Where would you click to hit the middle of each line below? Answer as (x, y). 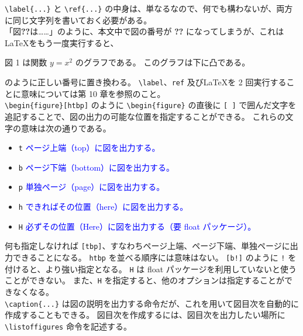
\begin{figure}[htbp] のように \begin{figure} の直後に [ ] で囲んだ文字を (151, 105)
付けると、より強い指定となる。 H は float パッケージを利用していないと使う (151, 269)
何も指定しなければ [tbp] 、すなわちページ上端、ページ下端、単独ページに (147, 246)
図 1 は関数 (26, 62)
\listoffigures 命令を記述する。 (68, 326)
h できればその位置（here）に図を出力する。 (103, 207)
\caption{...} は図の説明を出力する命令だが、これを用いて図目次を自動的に (152, 303)
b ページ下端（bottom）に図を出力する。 (97, 167)
